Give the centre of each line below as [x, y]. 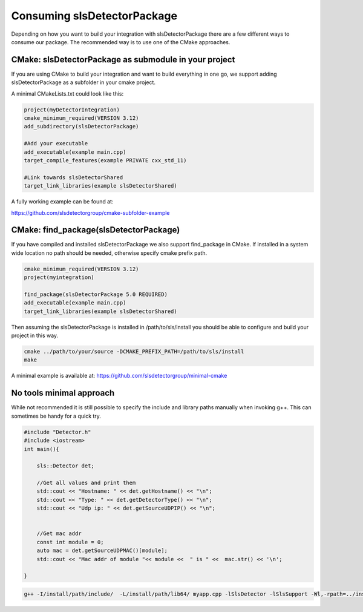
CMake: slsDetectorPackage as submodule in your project [123, 60]
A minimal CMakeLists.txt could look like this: [67, 93]
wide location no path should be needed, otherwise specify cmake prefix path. [109, 253]
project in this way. [35, 335]
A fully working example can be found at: [62, 202]
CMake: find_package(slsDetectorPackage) [96, 230]
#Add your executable [56, 143]
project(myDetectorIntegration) [72, 110]
